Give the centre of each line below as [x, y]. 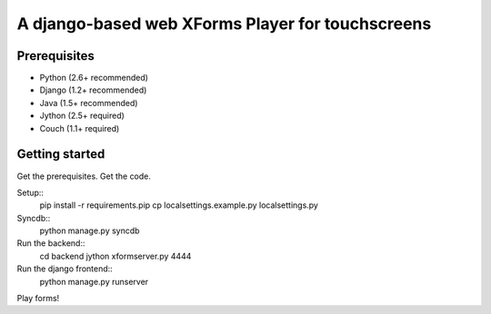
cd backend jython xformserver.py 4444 [115, 256]
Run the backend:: [51, 243]
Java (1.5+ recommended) [89, 103]
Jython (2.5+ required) [82, 116]
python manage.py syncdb [90, 231]
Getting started [61, 154]
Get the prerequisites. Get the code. [84, 176]
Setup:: [30, 192]
